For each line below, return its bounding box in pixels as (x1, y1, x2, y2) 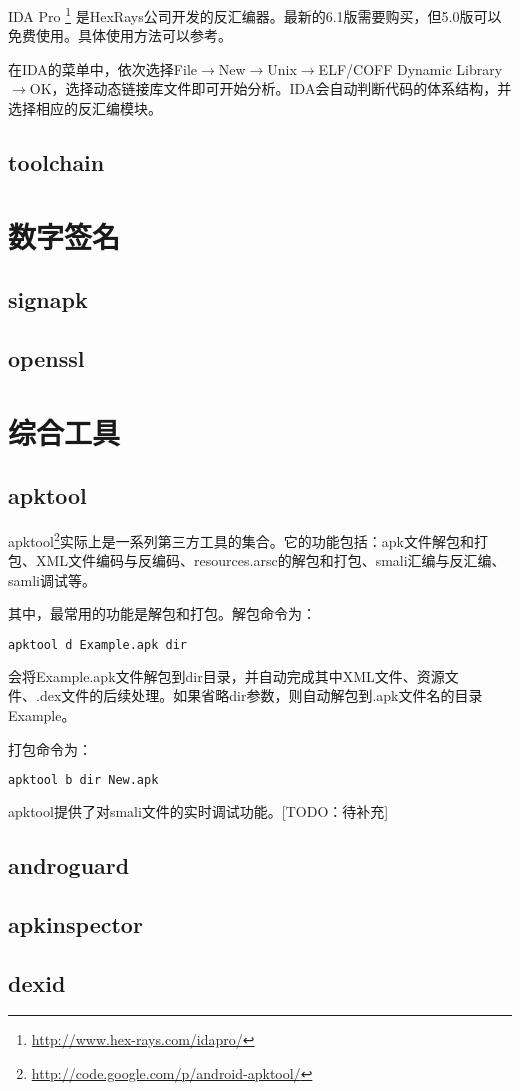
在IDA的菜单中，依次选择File (8, 58, 197, 79)
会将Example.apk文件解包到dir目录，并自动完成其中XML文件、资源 (8, 665, 445, 686)
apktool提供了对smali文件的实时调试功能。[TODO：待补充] (8, 801, 389, 822)
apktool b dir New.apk (8, 773, 159, 788)
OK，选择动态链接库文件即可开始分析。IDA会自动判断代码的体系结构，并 (29, 78, 512, 99)
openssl (8, 342, 85, 373)
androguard (8, 850, 130, 881)
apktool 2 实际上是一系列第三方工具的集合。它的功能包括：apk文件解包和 (8, 527, 474, 551)
